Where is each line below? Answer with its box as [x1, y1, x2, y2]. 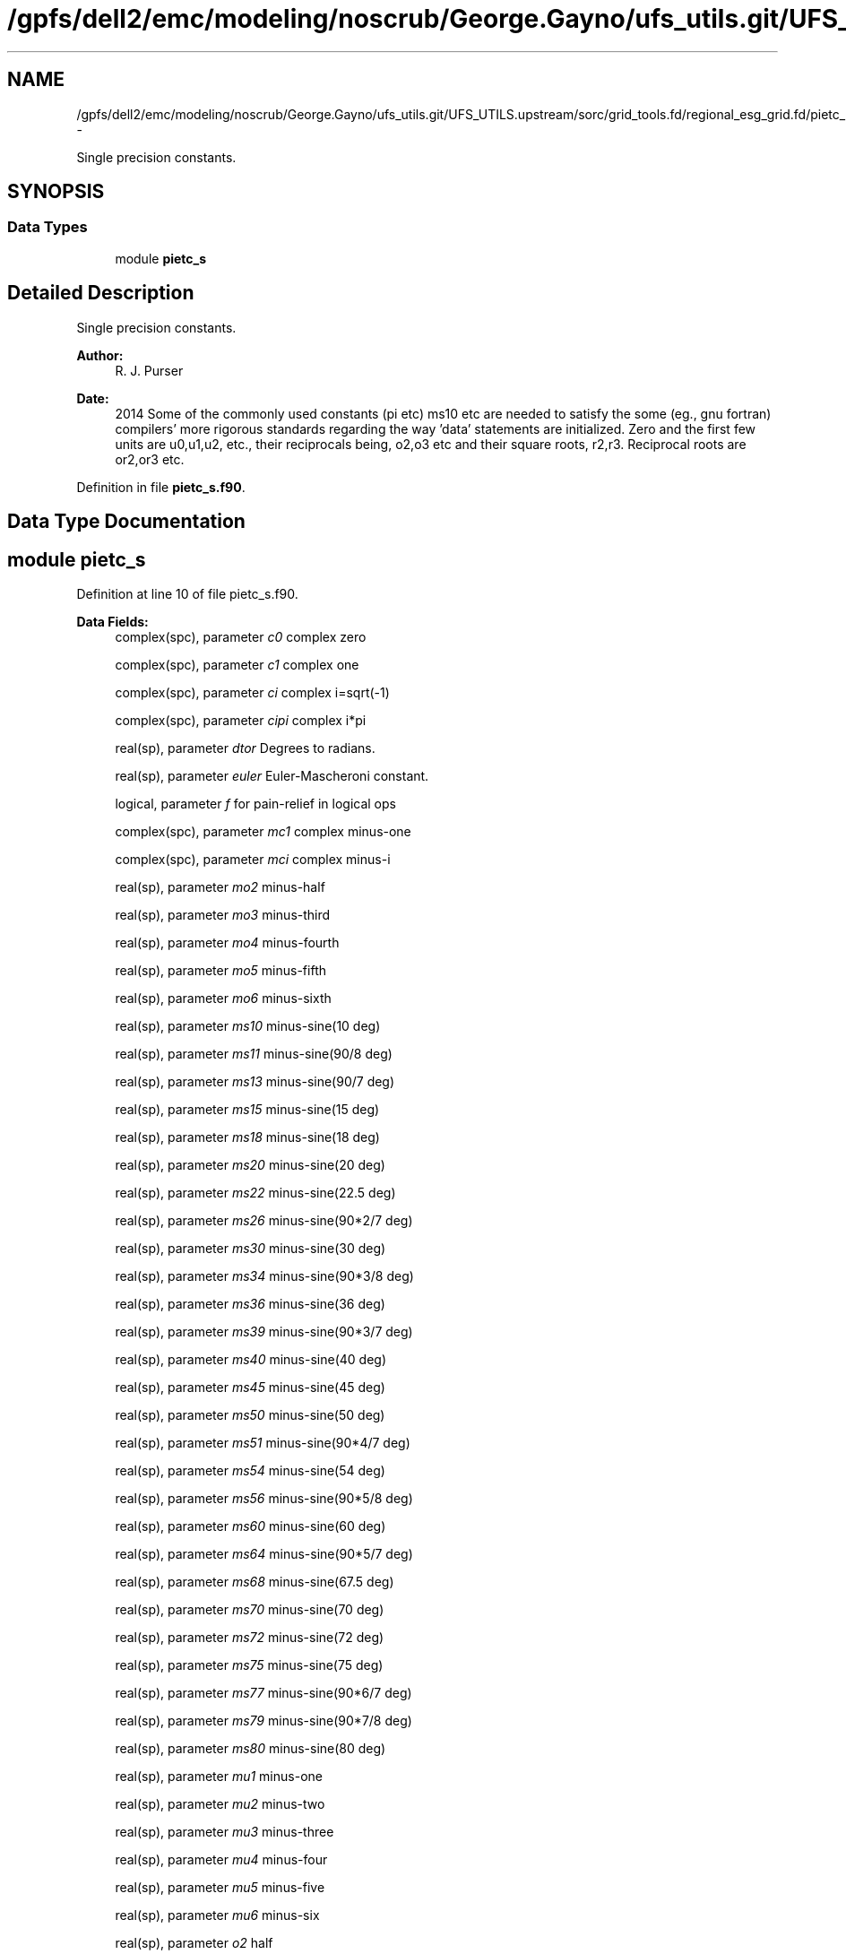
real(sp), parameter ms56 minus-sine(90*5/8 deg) [115, 1490, 413, 1506]
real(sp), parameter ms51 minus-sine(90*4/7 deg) [115, 1434, 410, 1450]
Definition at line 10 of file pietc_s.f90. [76, 585, 298, 601]
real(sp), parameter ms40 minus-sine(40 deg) [115, 1351, 386, 1367]
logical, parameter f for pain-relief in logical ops [115, 795, 396, 811]
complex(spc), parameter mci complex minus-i [115, 851, 391, 867]
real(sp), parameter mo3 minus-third [115, 906, 331, 922]
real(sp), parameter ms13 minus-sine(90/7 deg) [115, 1073, 395, 1089]
